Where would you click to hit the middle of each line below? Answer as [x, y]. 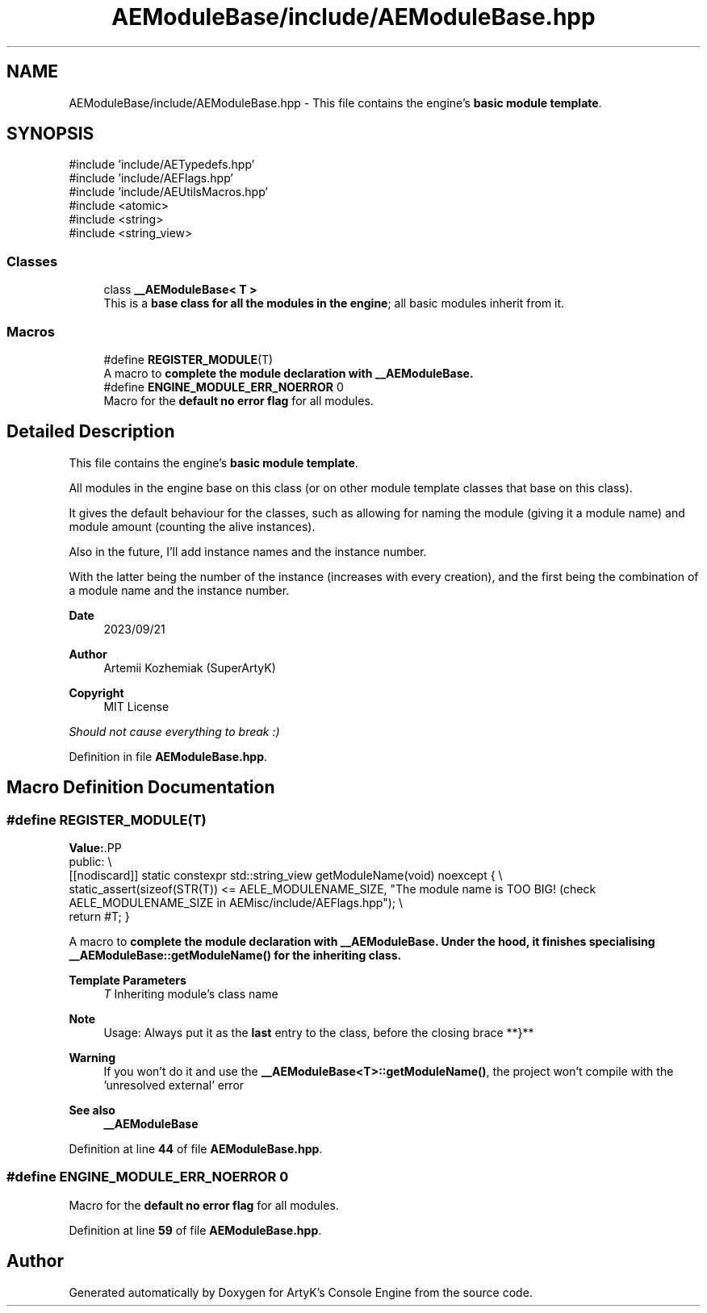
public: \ [90, 861]
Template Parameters [128, 980]
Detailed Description [91, 432]
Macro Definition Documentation [141, 788]
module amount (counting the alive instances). [192, 526]
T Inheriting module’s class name [191, 994]
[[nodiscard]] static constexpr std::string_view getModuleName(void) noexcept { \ [286, 875]
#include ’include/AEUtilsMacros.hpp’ [169, 192]
